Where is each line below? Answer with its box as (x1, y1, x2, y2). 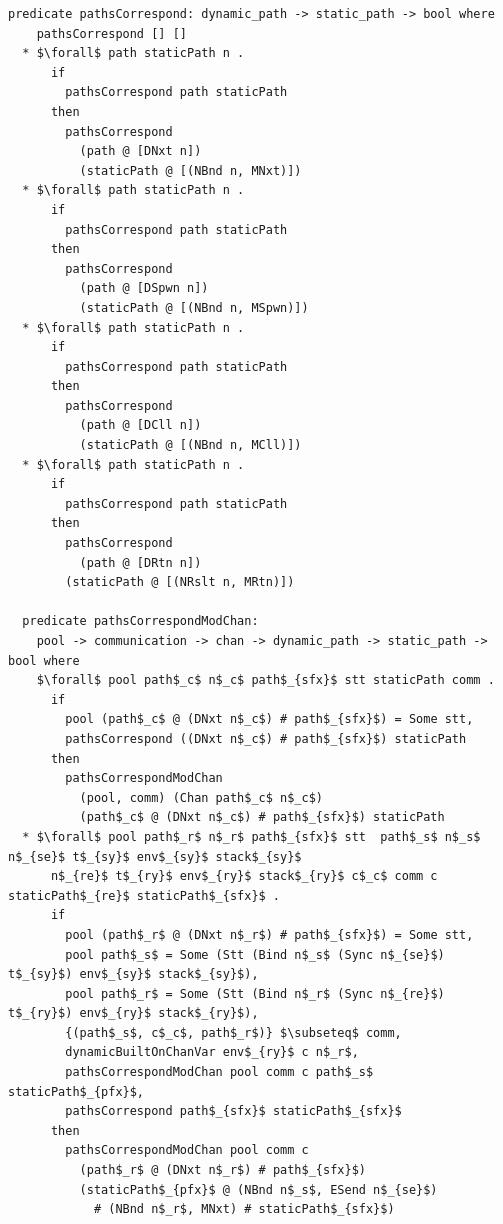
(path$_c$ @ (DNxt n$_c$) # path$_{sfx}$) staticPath (79, 810, 445, 825)
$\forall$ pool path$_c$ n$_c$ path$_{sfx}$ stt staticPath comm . (36, 673, 495, 688)
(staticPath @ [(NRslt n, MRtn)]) (65, 575, 295, 590)
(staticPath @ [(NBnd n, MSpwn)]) (79, 300, 309, 315)
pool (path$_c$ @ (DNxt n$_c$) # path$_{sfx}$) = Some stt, (65, 712, 474, 727)
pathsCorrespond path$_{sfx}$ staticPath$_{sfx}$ (65, 1104, 402, 1119)
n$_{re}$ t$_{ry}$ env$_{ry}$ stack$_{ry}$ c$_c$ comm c (50, 869, 438, 884)
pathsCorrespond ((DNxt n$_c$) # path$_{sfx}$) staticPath (65, 731, 467, 746)
